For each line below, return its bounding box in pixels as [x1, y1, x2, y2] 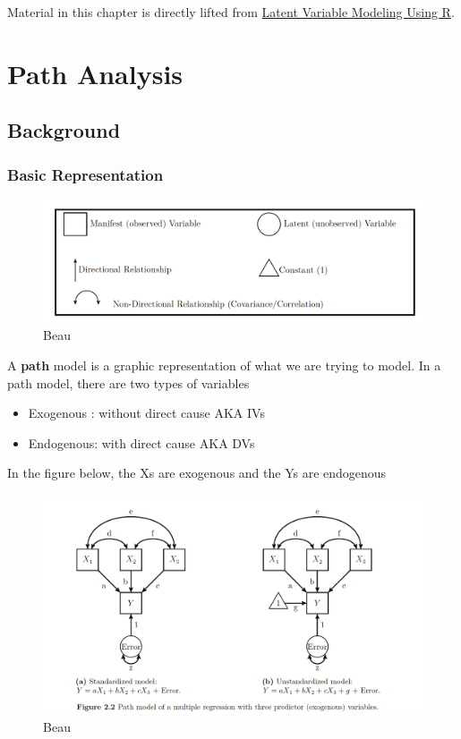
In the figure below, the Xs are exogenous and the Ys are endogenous [7, 463, 387, 482]
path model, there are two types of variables [7, 373, 250, 392]
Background [7, 116, 121, 144]
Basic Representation [7, 163, 164, 185]
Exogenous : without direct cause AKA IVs [28, 403, 265, 422]
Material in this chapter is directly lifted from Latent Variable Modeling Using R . [7, 3, 455, 21]
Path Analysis [7, 55, 184, 91]
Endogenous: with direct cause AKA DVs [28, 433, 255, 452]
